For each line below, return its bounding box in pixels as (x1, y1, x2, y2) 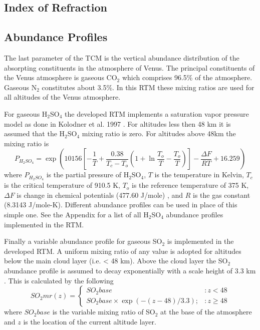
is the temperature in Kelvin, (154, 169, 244, 180)
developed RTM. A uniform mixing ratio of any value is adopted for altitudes (4, 245, 241, 256)
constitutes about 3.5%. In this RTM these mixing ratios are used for (42, 82, 254, 92)
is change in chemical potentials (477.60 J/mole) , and (17, 189, 183, 200)
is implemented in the (167, 236, 234, 246)
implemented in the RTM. (4, 219, 84, 229)
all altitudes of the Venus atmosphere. (4, 92, 121, 102)
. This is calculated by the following (4, 275, 114, 285)
